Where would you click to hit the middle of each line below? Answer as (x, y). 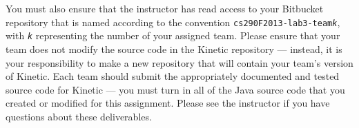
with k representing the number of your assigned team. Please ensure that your (173, 35)
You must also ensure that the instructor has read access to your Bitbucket (165, 8)
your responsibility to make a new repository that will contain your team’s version (179, 62)
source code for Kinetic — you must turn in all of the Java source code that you (175, 89)
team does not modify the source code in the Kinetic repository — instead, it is (174, 49)
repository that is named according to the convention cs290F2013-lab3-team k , (173, 22)
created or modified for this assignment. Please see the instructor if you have (168, 103)
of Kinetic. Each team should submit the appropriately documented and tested (173, 76)
